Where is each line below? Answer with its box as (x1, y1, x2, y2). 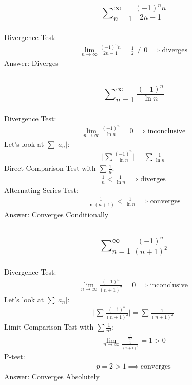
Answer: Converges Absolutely (4, 371, 100, 381)
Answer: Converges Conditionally (4, 208, 109, 219)
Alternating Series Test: (4, 185, 79, 196)
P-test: (4, 351, 25, 362)
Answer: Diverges (4, 57, 59, 68)
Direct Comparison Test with (4, 163, 96, 174)
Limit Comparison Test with (4, 321, 94, 332)
